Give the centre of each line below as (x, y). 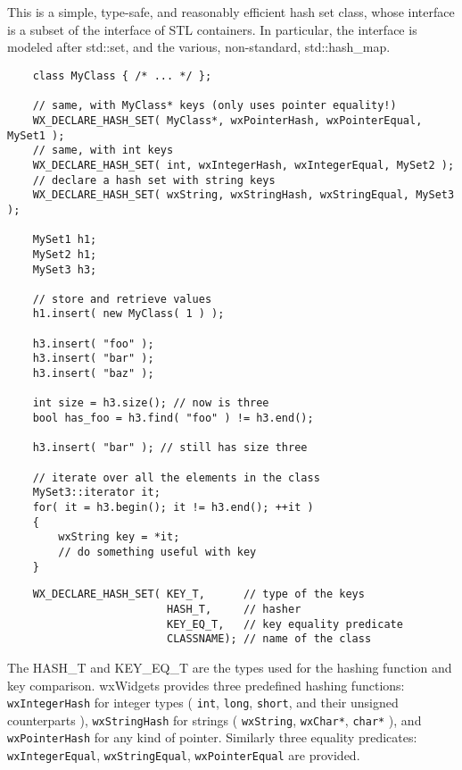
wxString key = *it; (119, 537)
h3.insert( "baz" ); (93, 374)
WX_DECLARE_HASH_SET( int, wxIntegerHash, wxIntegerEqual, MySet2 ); (243, 165)
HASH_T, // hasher (234, 609)
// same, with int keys (103, 151)
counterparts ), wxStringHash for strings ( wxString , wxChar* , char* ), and (214, 720)
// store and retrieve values (122, 299)
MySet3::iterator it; (96, 493)
